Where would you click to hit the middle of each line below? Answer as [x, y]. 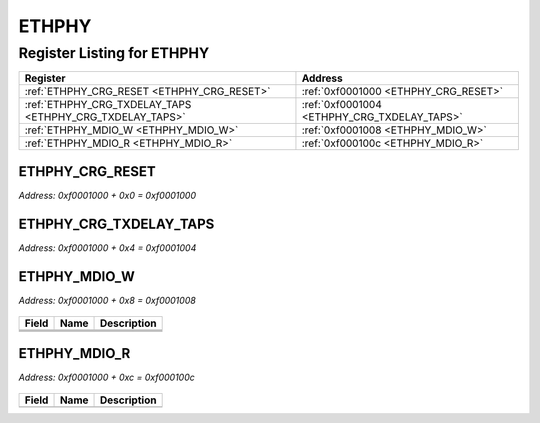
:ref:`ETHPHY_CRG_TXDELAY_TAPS [108, 105]
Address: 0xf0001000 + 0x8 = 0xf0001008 [107, 300]
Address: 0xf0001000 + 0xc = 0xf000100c [106, 377]
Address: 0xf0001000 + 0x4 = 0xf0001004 [107, 247]
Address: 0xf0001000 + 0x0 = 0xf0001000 [107, 195]
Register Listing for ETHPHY [114, 53]
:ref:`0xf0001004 [341, 105]
